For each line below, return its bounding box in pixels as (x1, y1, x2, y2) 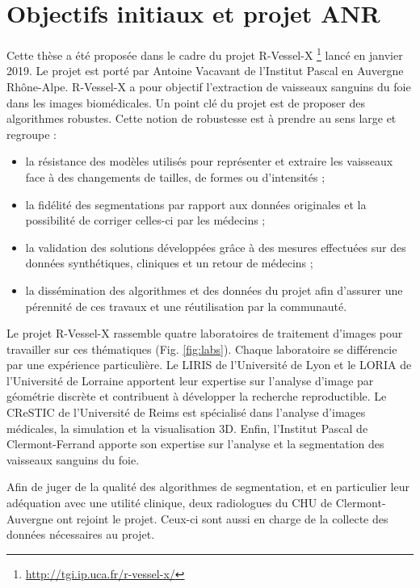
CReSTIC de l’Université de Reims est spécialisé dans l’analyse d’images (6, 404, 366, 421)
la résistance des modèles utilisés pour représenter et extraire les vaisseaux (25, 153, 393, 170)
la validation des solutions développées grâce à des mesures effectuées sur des (25, 238, 406, 255)
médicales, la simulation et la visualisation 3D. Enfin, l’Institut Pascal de (6, 419, 368, 436)
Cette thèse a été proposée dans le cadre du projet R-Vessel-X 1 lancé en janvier (6, 44, 403, 63)
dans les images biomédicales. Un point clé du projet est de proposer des (6, 94, 365, 111)
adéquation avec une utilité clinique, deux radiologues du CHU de (6, 494, 333, 511)
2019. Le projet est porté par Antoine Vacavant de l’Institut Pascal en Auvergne (6, 62, 404, 79)
